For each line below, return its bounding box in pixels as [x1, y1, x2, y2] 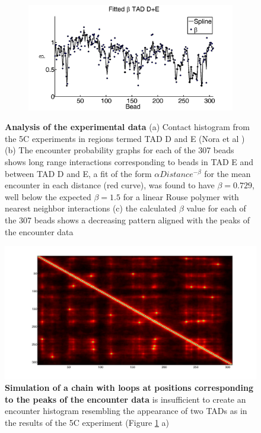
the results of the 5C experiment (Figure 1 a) [5, 416, 169, 429]
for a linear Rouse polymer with [123, 190, 239, 203]
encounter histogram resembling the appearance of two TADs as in [5, 404, 247, 417]
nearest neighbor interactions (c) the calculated [5, 202, 177, 214]
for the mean [204, 167, 251, 179]
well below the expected [5, 190, 91, 203]
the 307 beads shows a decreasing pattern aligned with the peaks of [5, 214, 250, 226]
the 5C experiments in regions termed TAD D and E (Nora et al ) [5, 132, 245, 144]
